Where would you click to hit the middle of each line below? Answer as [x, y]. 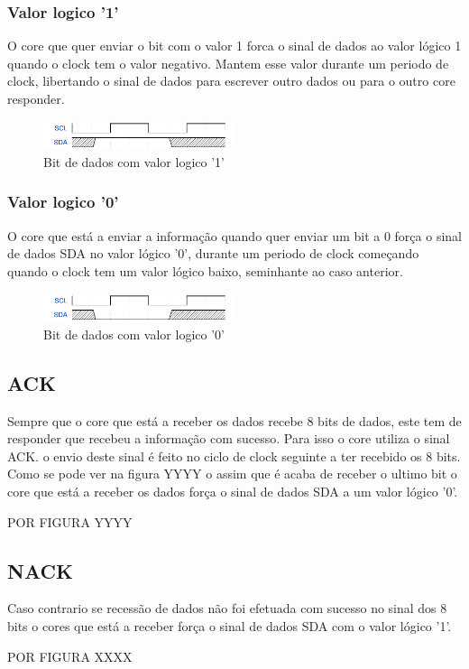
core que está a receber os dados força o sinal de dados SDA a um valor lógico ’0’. [233, 492]
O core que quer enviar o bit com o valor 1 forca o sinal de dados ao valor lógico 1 [234, 46]
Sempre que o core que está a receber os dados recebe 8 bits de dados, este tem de [234, 420]
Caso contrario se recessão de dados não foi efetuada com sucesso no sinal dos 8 [227, 608]
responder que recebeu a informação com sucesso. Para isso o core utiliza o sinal [229, 438]
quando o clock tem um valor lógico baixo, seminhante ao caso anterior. [205, 270]
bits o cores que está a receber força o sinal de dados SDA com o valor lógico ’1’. [230, 626]
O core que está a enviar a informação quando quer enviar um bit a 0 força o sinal [234, 235]
